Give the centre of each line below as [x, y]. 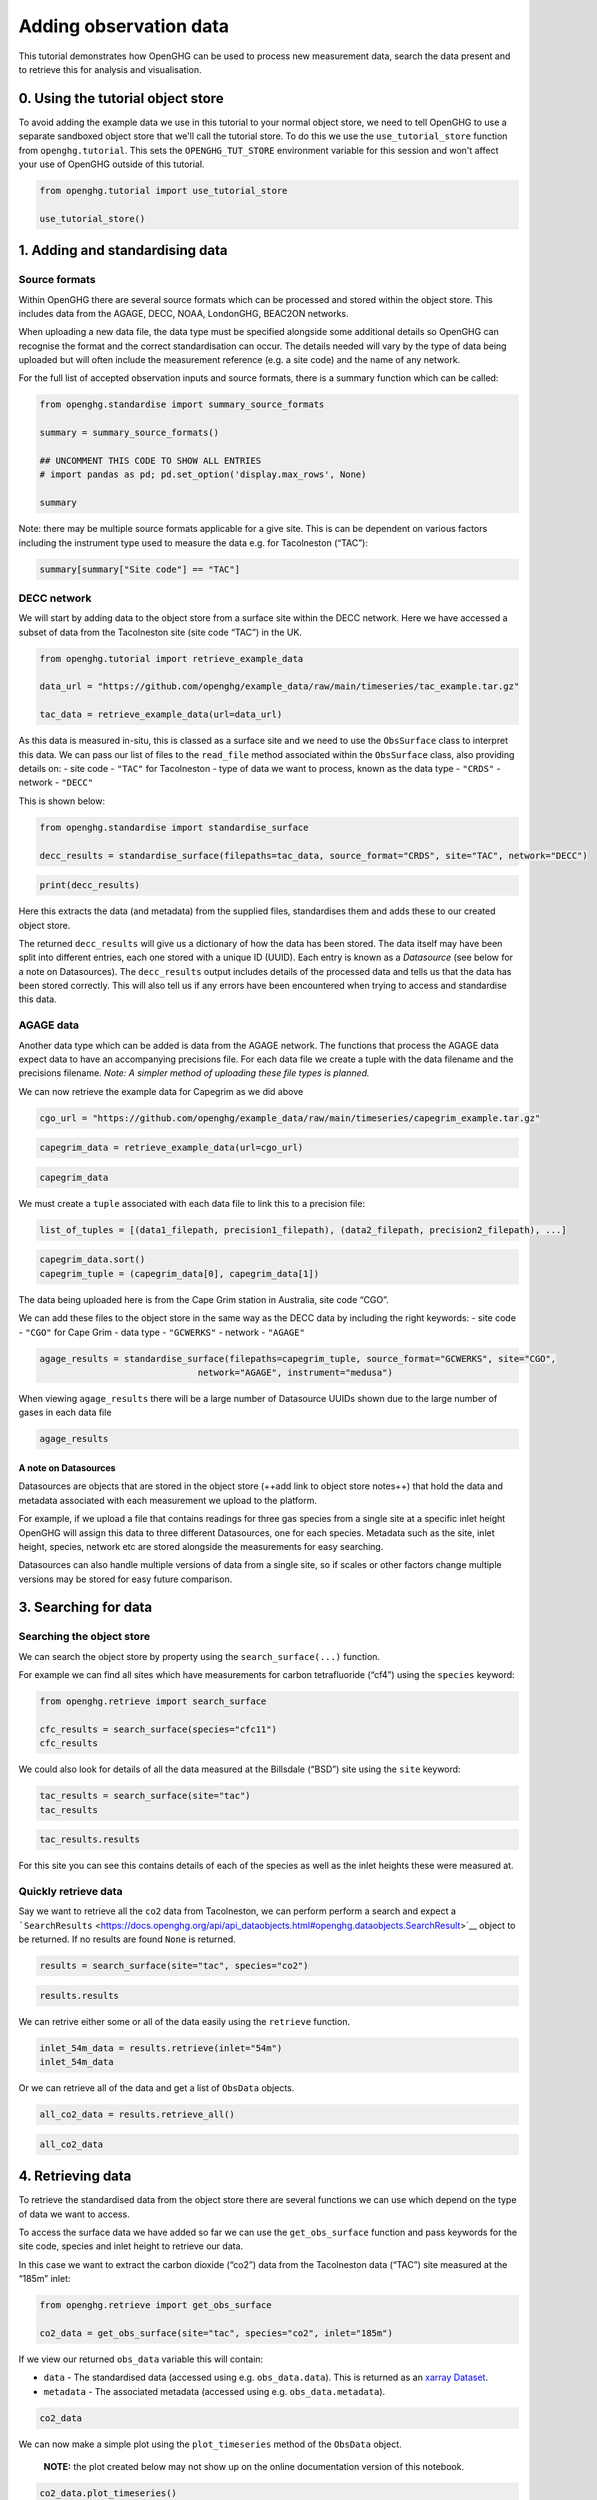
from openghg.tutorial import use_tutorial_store [163, 190]
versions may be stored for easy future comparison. [125, 1579]
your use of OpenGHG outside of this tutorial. [111, 164]
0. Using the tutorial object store [121, 98]
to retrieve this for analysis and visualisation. [110, 69]
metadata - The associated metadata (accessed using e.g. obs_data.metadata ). [214, 2391]
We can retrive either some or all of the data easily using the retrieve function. [184, 2021]
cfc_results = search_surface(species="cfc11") [158, 1729]
